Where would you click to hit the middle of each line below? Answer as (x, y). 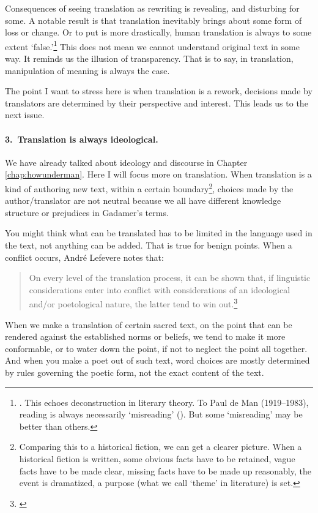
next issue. (25, 115)
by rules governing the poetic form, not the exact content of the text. (135, 373)
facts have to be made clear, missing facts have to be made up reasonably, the (165, 470)
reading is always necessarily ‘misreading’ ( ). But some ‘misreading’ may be (161, 414)
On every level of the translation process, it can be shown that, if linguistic (170, 278)
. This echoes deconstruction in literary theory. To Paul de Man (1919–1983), (164, 402)
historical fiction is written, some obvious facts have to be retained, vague (157, 458)
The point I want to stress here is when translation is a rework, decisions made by (159, 91)
